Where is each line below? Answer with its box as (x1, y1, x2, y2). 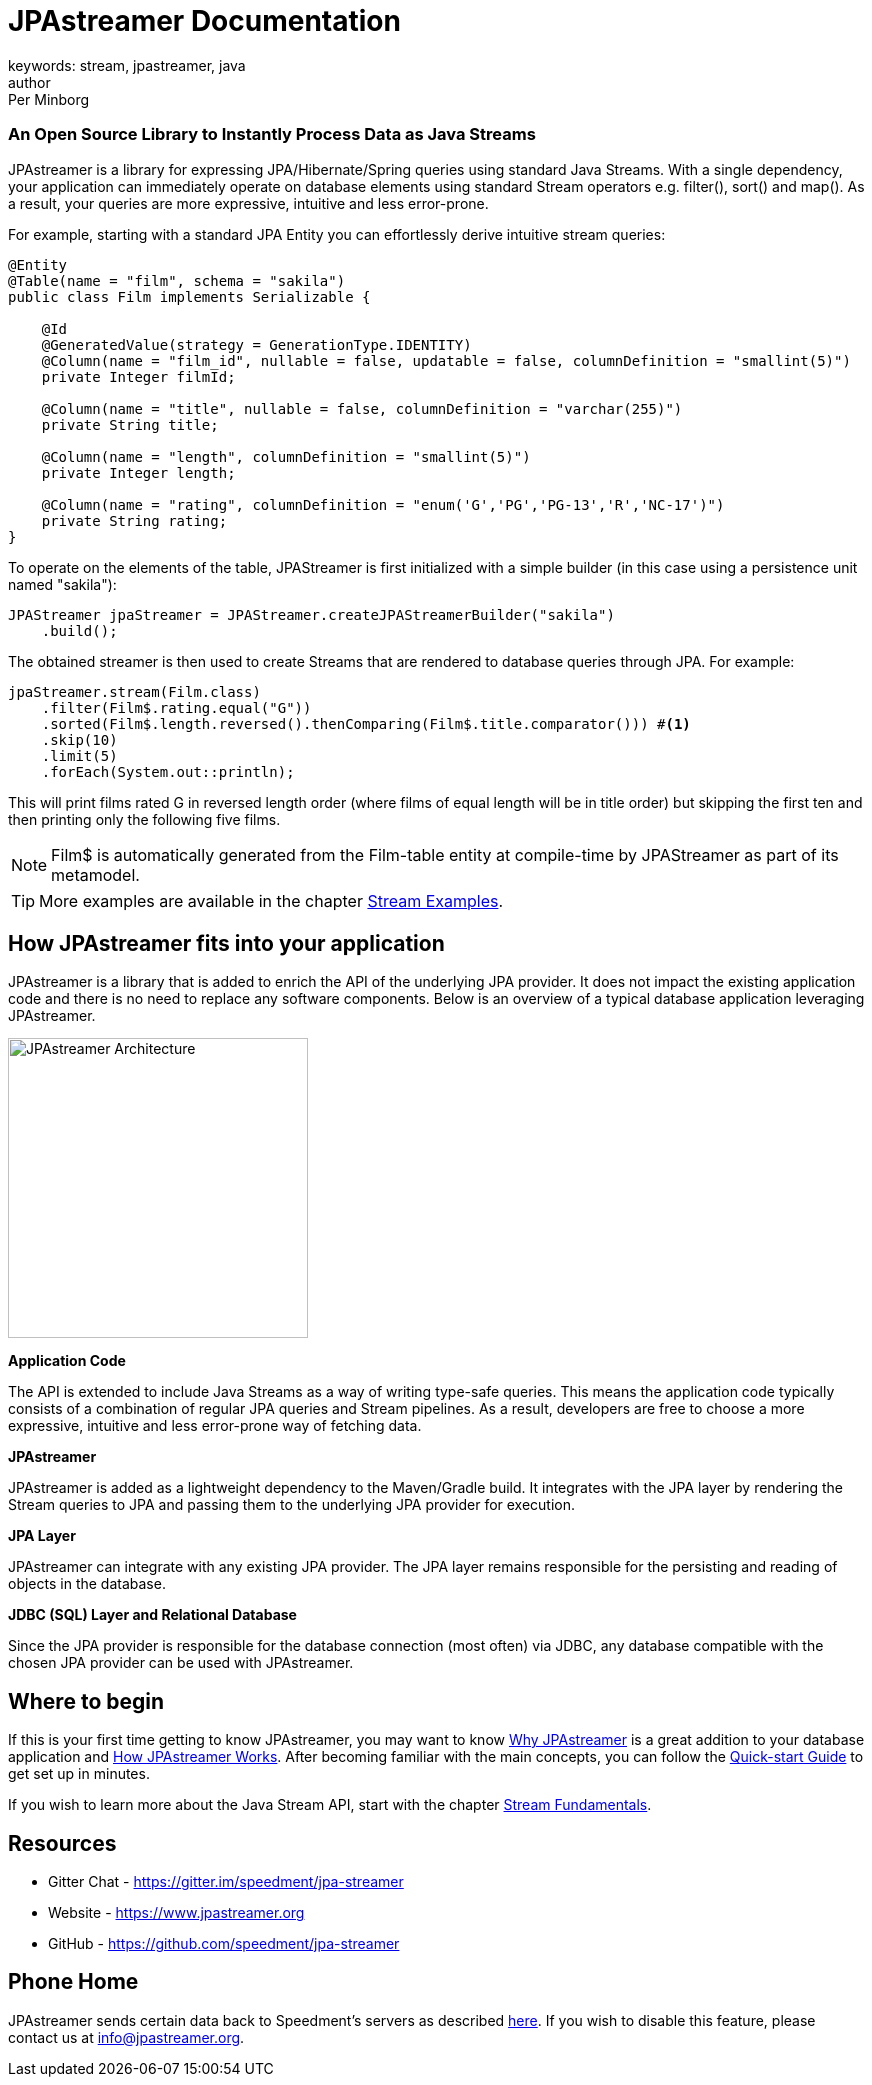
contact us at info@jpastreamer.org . (8, 2028, 245, 2046)
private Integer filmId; (41, 368, 236, 385)
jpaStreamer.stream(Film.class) (8, 683, 261, 700)
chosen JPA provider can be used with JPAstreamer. (8, 1654, 354, 1672)
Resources (8, 1830, 117, 1856)
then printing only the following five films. (8, 810, 281, 828)
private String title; (41, 416, 219, 433)
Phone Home (8, 1969, 139, 1995)
